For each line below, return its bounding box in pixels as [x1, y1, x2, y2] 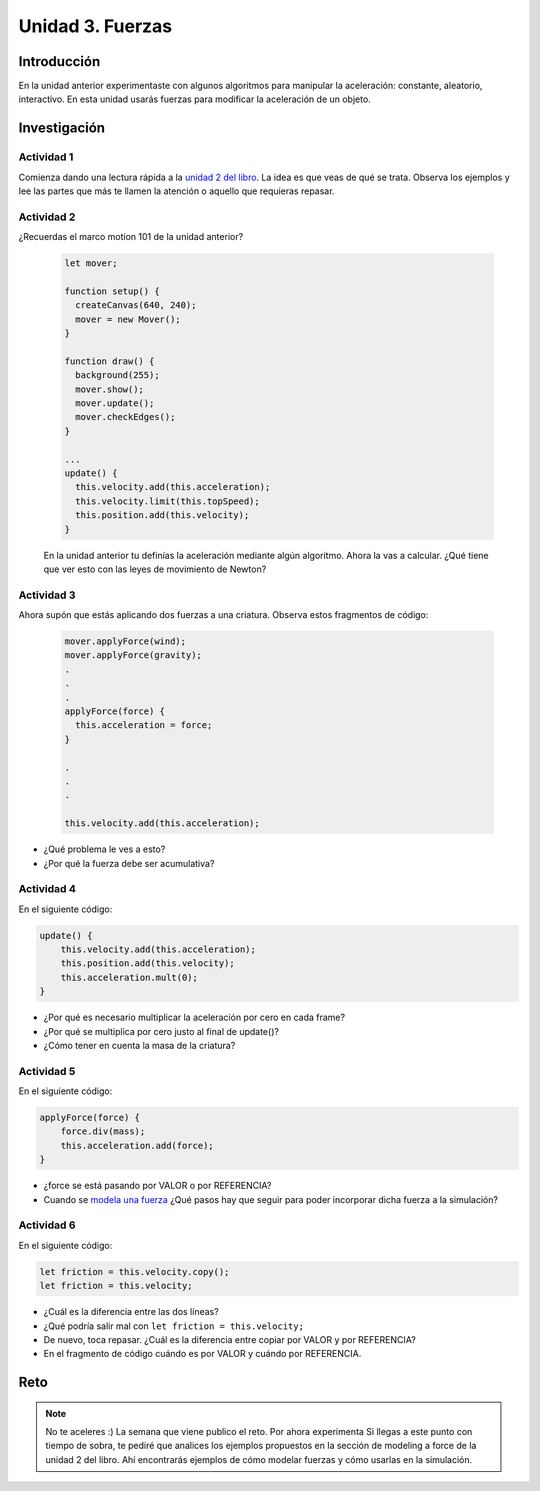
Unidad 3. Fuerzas [18, 15, 173, 37]
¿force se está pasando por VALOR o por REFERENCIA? [43, 1180, 272, 1192]
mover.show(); [75, 383, 145, 395]
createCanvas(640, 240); [75, 300, 197, 311]
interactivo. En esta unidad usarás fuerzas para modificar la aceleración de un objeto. [18, 93, 372, 105]
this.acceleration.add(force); [60, 1140, 214, 1151]
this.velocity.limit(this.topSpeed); [75, 495, 260, 507]
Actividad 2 [18, 210, 76, 224]
